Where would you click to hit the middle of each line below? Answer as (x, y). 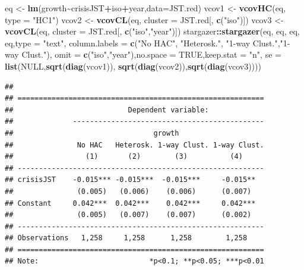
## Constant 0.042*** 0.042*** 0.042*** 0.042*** (130, 203)
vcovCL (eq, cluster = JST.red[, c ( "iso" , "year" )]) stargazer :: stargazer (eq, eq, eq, (152, 31)
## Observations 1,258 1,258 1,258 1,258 (126, 238)
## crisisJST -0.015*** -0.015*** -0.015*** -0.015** (130, 180)
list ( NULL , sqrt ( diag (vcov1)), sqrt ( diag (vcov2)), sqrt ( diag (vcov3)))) (133, 66)
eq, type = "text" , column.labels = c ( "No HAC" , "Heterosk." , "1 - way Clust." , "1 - (148, 43)
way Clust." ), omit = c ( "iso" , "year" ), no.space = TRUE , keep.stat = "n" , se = (143, 54)
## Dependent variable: (107, 110)
